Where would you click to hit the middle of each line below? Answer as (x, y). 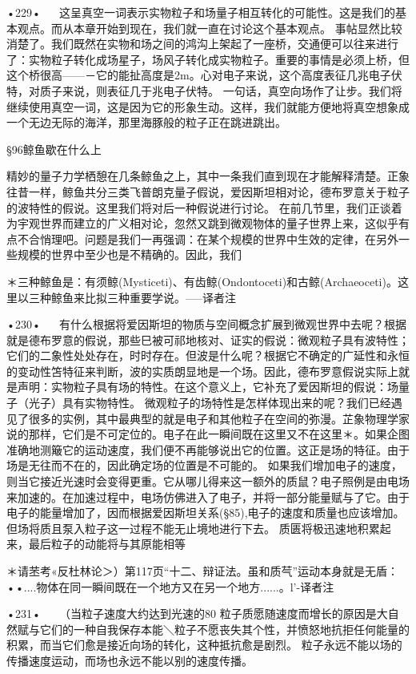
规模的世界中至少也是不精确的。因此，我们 (129, 254)
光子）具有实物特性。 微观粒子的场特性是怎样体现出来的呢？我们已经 (210, 403)
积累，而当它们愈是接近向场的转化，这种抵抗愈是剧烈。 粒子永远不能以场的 (204, 645)
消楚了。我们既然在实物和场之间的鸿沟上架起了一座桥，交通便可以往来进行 (202, 44)
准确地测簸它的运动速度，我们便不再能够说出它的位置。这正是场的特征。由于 (208, 449)
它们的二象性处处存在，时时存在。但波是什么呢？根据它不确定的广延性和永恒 (208, 355)
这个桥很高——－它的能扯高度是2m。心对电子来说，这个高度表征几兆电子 (199, 75)
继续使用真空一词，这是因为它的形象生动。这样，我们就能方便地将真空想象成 (208, 106)
